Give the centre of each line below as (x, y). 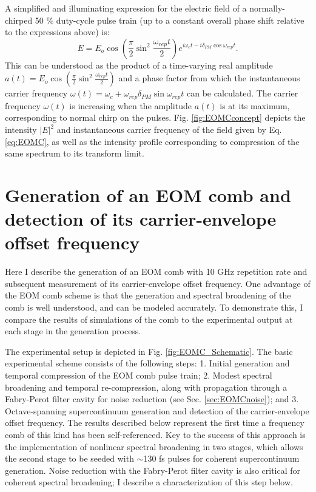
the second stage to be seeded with (69, 458)
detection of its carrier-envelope (141, 219)
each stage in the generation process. (73, 331)
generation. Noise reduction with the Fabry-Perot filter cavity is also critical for (153, 470)
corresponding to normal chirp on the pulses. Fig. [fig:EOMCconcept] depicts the (155, 117)
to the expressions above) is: (57, 32)
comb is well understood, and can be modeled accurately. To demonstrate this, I (154, 307)
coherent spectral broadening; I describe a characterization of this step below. (149, 482)
